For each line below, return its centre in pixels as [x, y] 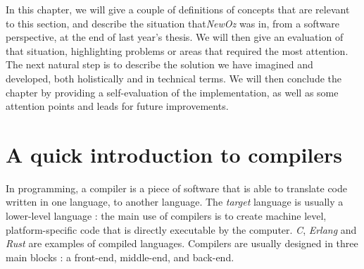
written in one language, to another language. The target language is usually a [175, 202]
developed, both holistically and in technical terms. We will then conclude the [174, 78]
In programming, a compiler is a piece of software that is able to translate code [177, 188]
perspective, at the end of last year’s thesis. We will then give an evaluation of [175, 37]
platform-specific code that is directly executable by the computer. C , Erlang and [181, 229]
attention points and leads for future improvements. [117, 106]
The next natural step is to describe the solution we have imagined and [159, 64]
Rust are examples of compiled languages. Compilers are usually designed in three [182, 243]
